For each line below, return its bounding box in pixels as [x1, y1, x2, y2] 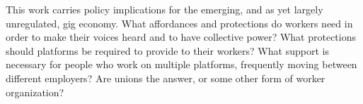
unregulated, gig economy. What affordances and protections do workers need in [6, 15, 353, 30]
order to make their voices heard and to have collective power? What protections [6, 30, 357, 44]
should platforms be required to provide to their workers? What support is [6, 43, 329, 58]
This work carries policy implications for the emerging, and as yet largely [6, 2, 323, 16]
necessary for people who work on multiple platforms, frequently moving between [6, 57, 357, 72]
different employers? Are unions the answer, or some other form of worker [6, 70, 325, 85]
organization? [6, 84, 64, 99]
